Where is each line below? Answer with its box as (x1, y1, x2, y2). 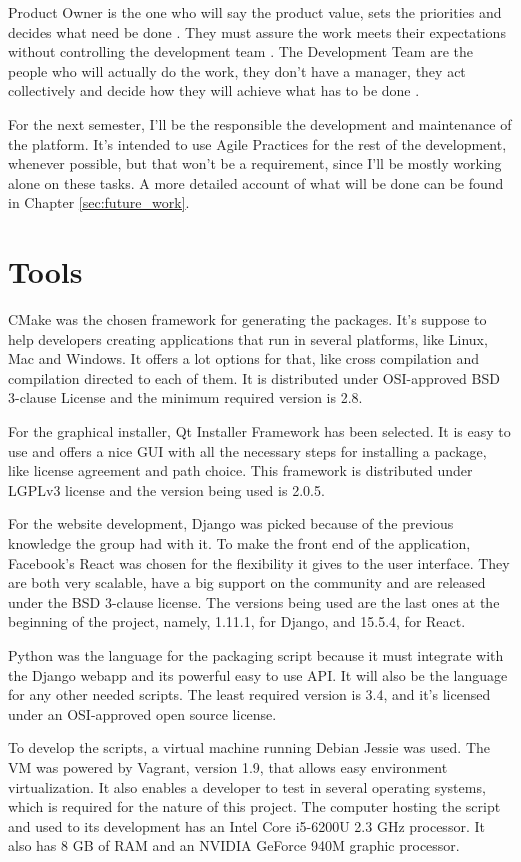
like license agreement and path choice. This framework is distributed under (8, 460, 473, 481)
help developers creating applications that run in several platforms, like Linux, (8, 328, 488, 349)
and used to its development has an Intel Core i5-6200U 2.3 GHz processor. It (8, 815, 485, 836)
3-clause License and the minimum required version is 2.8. (8, 387, 363, 408)
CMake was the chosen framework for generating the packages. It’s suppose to (8, 309, 487, 330)
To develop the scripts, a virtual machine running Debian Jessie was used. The (8, 737, 491, 758)
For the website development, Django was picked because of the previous (8, 513, 454, 534)
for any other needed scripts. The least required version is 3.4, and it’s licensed (8, 684, 491, 705)
